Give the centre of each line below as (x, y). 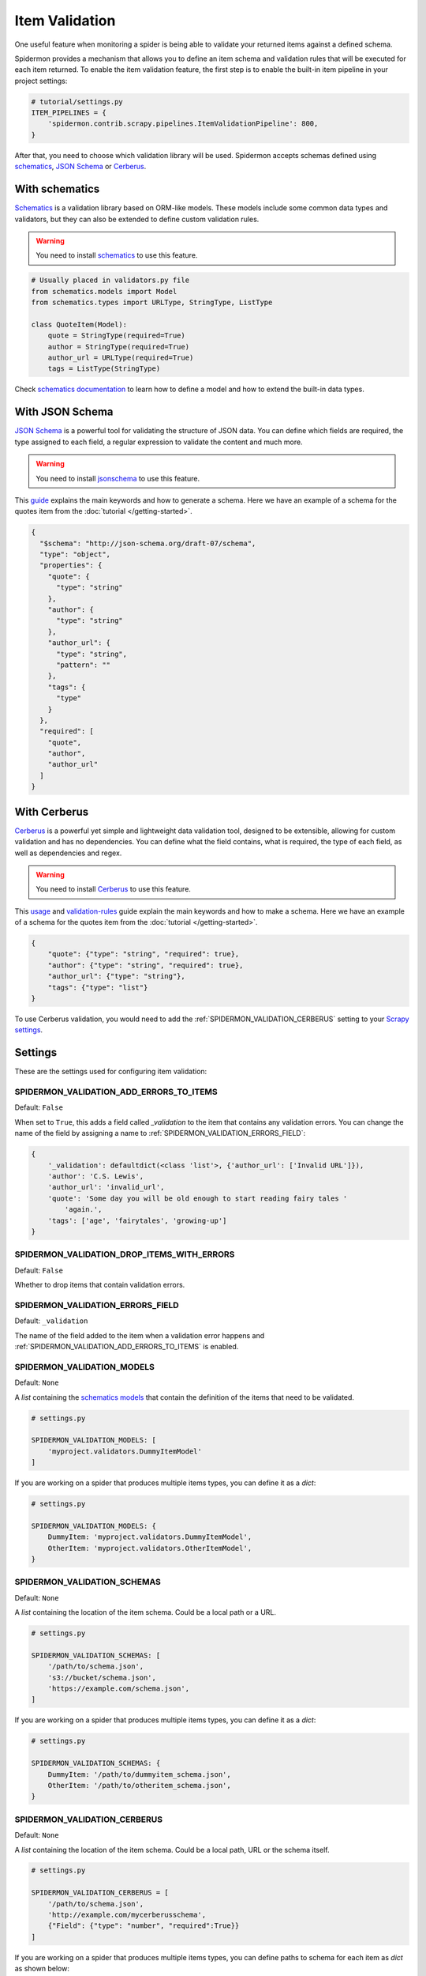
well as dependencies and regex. (68, 853)
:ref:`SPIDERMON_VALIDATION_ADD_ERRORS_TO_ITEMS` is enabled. (127, 1346)
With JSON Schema (64, 412)
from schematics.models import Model (104, 291)
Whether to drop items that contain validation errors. (100, 1285)
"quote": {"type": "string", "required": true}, (144, 954)
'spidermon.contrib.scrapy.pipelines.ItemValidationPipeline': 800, (183, 124)
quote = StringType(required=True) (116, 336)
